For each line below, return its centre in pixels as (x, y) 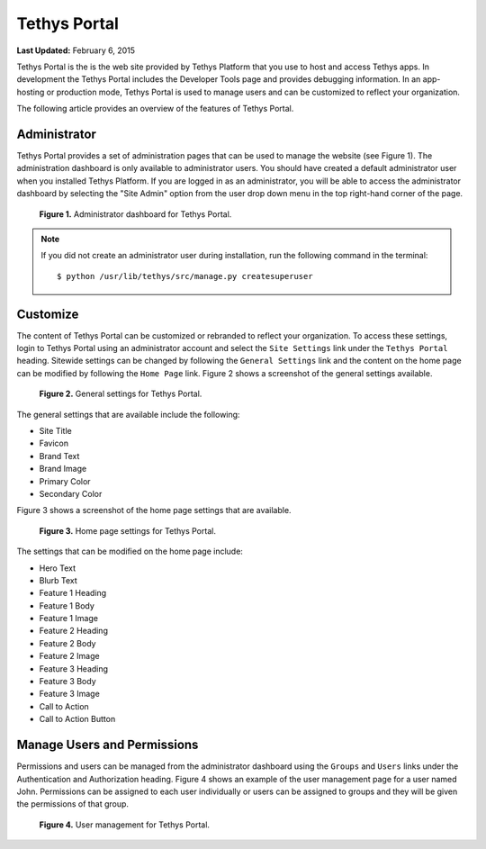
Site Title (55, 431)
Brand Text (59, 456)
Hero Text (58, 568)
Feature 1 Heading (73, 593)
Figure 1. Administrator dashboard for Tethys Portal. (135, 214)
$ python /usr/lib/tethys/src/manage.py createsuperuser (185, 276)
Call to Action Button (77, 719)
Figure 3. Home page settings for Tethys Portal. (127, 530)
